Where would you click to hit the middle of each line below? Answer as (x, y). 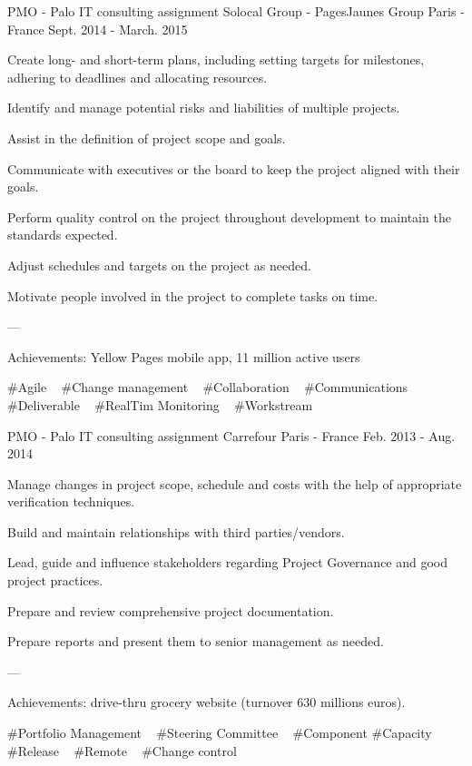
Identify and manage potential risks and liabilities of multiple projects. (204, 108)
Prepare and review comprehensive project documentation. (171, 610)
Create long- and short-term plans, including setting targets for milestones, (216, 59)
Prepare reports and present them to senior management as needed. (196, 641)
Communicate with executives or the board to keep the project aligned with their (234, 168)
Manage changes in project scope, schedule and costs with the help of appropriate (235, 483)
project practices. (55, 580)
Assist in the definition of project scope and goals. (147, 137)
